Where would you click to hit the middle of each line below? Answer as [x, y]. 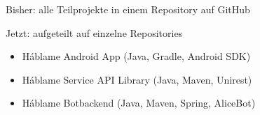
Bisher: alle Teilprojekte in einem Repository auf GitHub [128, 9]
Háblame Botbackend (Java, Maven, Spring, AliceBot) [139, 103]
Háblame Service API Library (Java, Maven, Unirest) [137, 79]
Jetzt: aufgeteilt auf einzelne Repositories [94, 32]
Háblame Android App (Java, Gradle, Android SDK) [136, 56]
